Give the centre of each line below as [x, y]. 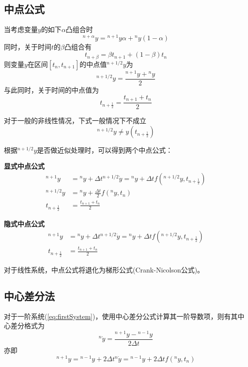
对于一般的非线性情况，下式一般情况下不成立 [75, 120]
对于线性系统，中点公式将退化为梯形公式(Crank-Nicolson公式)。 [104, 269]
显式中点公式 [24, 166]
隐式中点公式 [24, 224]
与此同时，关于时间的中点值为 [51, 90]
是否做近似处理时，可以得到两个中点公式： [105, 150]
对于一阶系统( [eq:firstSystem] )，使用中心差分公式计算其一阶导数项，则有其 [121, 316]
